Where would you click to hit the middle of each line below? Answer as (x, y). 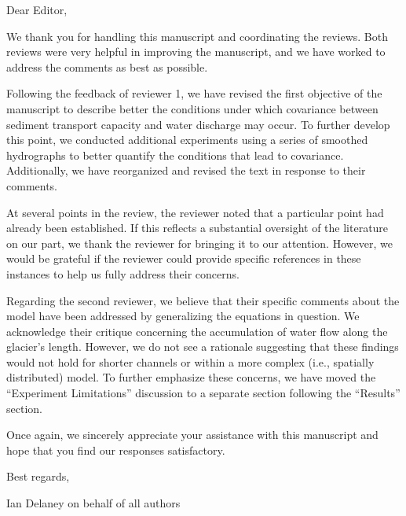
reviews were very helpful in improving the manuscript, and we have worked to (196, 52)
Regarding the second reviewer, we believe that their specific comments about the (203, 300)
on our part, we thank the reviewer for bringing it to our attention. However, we (199, 243)
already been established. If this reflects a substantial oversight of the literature (198, 228)
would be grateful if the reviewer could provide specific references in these (184, 258)
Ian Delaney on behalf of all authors (93, 503)
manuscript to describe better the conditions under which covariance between (192, 108)
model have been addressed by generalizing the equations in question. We (183, 316)
